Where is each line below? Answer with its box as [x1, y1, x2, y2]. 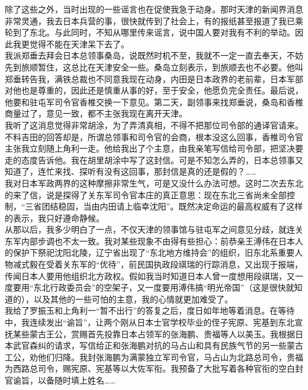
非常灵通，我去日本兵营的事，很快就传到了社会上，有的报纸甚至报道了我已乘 [5, 14, 303, 27]
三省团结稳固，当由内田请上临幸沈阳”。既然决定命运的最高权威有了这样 [25, 200, 303, 212]
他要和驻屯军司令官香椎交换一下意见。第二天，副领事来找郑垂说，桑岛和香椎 [5, 95, 303, 108]
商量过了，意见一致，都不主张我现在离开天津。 [5, 107, 187, 120]
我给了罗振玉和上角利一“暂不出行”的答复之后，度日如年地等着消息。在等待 [5, 304, 295, 317]
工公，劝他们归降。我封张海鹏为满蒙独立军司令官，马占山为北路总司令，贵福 [5, 350, 303, 363]
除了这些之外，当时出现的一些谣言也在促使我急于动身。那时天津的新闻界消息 [5, 3, 303, 15]
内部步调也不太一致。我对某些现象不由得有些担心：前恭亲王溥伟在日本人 [21, 234, 303, 247]
